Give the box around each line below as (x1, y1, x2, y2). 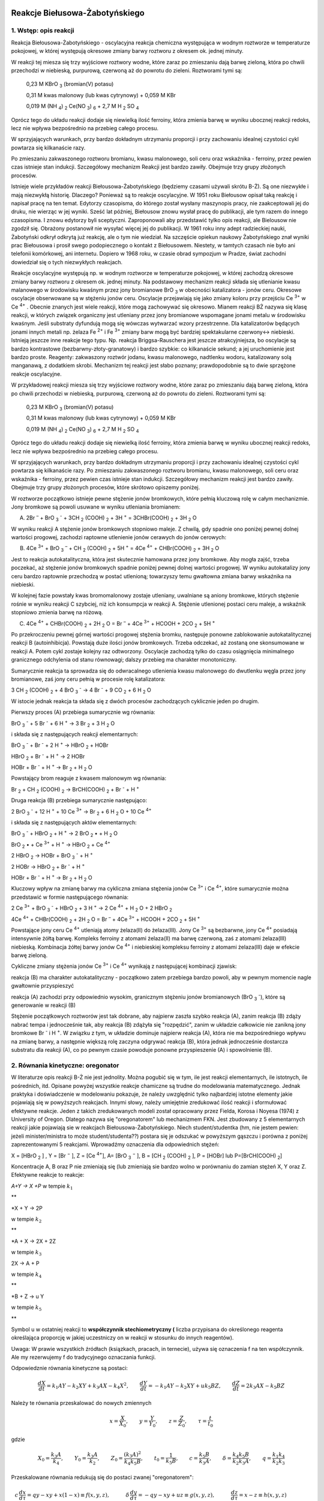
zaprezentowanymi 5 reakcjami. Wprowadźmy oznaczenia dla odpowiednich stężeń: (11, 1141, 220, 1148)
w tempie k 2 (11, 1216, 42, 1224)
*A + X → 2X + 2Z (11, 1237, 56, 1245)
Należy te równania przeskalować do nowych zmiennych (11, 1400, 152, 1407)
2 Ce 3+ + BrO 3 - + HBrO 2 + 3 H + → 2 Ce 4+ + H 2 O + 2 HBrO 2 (11, 904, 172, 913)
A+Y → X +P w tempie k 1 (11, 1182, 73, 1191)
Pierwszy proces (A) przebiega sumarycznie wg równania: (11, 708, 155, 716)
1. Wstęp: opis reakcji (11, 26, 74, 35)
